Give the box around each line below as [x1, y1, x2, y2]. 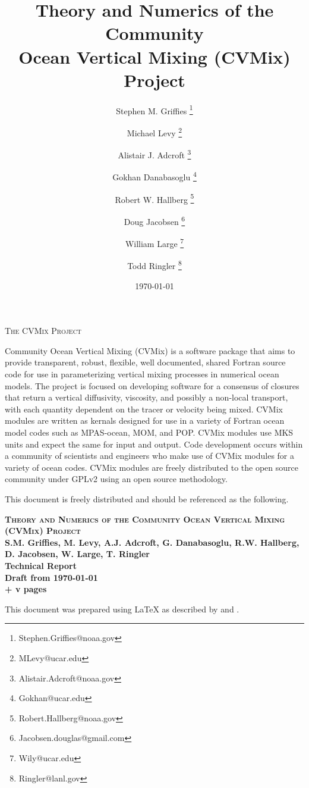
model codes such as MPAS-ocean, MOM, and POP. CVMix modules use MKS [5, 426, 294, 439]
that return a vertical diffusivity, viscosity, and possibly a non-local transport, [5, 391, 288, 404]
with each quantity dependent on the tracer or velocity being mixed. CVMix [5, 402, 283, 415]
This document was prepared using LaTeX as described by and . [5, 602, 239, 615]
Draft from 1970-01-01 [5, 571, 98, 583]
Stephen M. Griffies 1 [116, 102, 193, 117]
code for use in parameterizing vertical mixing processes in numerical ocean [5, 368, 279, 380]
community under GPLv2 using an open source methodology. [5, 473, 228, 485]
